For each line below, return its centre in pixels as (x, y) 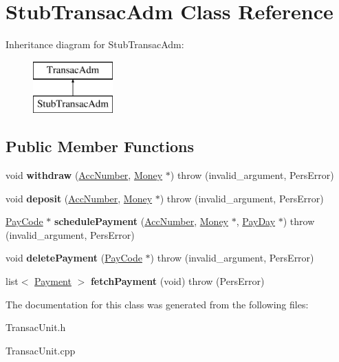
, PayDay (256, 221)
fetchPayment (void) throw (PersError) (177, 281)
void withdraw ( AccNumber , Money (84, 175)
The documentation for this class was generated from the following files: (157, 304)
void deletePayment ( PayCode (74, 258)
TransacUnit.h (36, 327)
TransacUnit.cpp (41, 350)
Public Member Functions (100, 146)
